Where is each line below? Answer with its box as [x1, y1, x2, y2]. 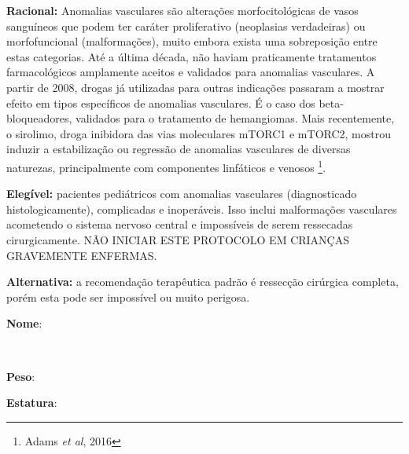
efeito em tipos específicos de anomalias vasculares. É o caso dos [6, 94, 315, 111]
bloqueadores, [6, 110, 72, 126]
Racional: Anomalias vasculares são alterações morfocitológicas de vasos [6, 2, 359, 18]
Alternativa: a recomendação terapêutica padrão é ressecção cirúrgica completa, [6, 273, 399, 290]
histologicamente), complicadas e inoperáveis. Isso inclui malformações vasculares [6, 200, 397, 217]
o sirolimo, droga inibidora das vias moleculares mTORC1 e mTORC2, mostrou [6, 125, 391, 141]
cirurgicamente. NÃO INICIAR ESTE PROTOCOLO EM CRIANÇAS [6, 231, 350, 247]
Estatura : [6, 394, 57, 411]
